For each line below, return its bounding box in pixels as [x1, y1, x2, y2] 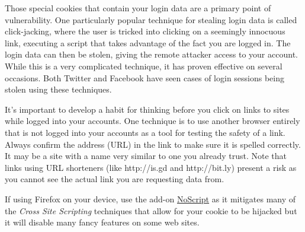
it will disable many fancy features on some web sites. [5, 216, 200, 228]
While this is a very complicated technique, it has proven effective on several [5, 59, 282, 72]
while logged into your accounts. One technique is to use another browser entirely [5, 115, 300, 127]
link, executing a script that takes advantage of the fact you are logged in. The [5, 36, 291, 49]
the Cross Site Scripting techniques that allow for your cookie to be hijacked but [5, 204, 297, 217]
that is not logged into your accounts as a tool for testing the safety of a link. [5, 126, 285, 138]
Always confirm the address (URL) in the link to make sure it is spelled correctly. [5, 138, 301, 150]
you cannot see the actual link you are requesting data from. [5, 173, 224, 185]
